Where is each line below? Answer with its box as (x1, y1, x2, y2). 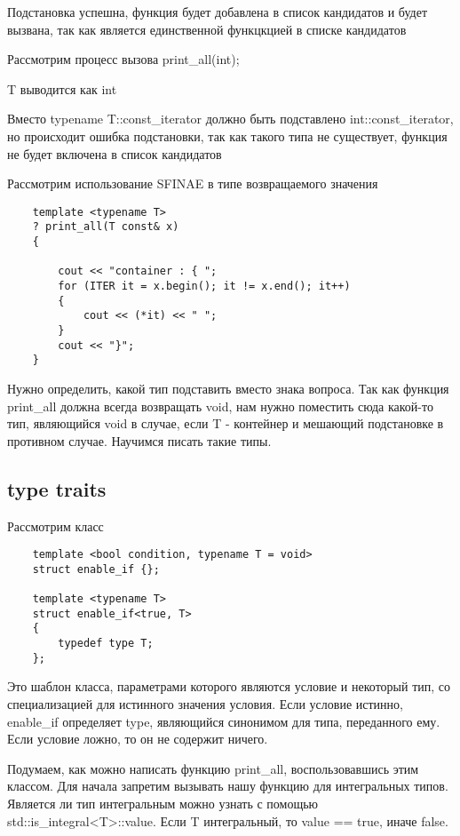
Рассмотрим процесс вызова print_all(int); (7, 50, 240, 68)
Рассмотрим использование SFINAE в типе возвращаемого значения (7, 174, 378, 193)
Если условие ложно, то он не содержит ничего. (7, 729, 268, 748)
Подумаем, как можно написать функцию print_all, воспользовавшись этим (7, 759, 419, 777)
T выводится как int (7, 79, 117, 98)
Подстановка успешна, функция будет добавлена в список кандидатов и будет (7, 3, 428, 20)
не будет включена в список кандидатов (7, 144, 222, 163)
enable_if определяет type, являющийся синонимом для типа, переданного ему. (7, 712, 440, 730)
